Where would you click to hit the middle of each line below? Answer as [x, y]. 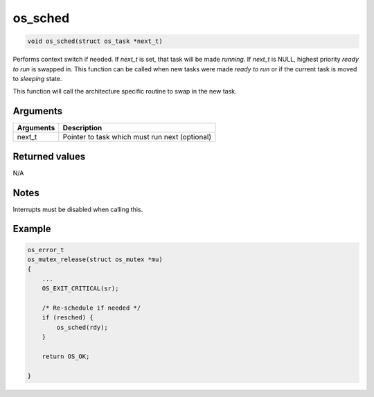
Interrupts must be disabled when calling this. [78, 209]
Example [32, 229]
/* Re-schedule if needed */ [91, 308]
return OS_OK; [66, 356]
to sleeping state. [37, 78]
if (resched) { [68, 318]
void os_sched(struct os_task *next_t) [95, 41]
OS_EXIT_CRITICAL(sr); [80, 289]
